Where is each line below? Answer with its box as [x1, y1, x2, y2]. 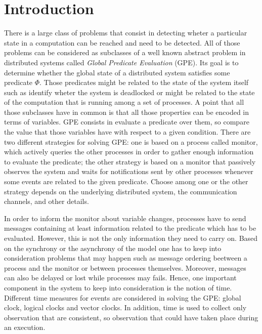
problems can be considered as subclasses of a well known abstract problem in [4, 47, 246, 58]
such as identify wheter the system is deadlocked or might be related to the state [4, 87, 255, 97]
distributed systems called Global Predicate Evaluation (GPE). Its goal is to [4, 57, 239, 67]
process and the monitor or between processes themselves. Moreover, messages [4, 262, 246, 273]
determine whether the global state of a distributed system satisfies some [4, 67, 230, 77]
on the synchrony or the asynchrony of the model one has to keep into [4, 242, 222, 253]
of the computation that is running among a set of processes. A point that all [4, 97, 244, 107]
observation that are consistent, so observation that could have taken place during [4, 312, 258, 322]
